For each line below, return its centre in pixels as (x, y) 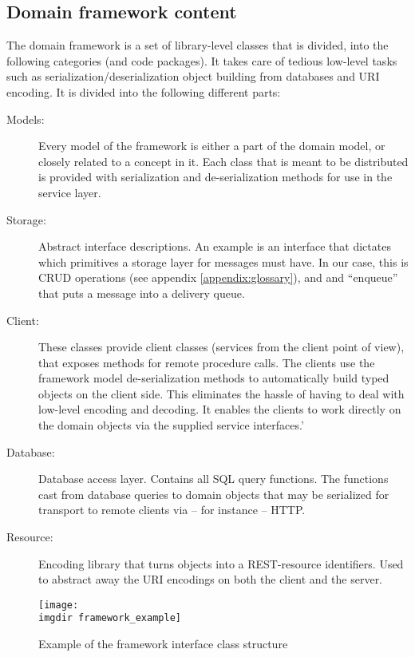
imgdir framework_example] (110, 618)
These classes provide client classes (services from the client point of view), (221, 347)
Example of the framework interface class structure (163, 644)
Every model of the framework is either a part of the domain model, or (212, 146)
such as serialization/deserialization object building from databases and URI (193, 76)
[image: (59, 605)
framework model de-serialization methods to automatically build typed (214, 378)
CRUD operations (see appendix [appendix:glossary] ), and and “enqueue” (218, 277)
